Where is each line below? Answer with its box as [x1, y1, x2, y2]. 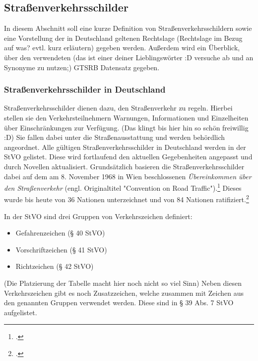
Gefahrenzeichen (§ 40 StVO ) [15, 228, 105, 238]
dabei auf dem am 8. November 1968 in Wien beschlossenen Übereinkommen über [4, 171, 252, 181]
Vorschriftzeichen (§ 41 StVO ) [15, 244, 107, 254]
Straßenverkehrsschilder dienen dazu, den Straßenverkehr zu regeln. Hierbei [4, 103, 233, 113]
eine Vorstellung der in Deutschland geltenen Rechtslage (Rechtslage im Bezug [4, 32, 243, 43]
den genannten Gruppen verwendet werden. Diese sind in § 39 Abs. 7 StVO [4, 297, 234, 308]
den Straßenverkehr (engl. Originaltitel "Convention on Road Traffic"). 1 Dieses [4, 181, 242, 193]
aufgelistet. [4, 307, 37, 317]
